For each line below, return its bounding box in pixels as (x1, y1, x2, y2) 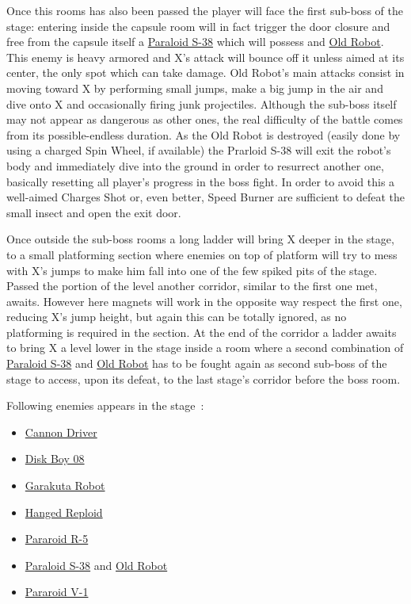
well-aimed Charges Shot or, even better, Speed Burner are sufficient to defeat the (6, 189, 405, 205)
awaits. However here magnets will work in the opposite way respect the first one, (6, 292, 402, 309)
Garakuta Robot (25, 477, 105, 494)
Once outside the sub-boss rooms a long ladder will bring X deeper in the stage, (6, 231, 394, 247)
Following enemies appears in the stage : (6, 397, 204, 414)
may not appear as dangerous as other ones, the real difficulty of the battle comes (6, 111, 403, 128)
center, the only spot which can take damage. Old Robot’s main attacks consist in (6, 64, 405, 81)
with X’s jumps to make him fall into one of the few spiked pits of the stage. (6, 262, 378, 278)
